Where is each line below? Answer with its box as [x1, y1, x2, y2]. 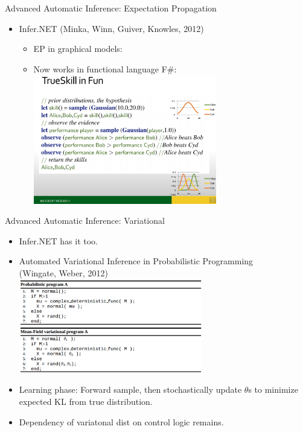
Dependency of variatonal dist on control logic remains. [19, 415, 224, 428]
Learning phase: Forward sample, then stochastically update [19, 383, 242, 396]
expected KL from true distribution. [19, 395, 153, 408]
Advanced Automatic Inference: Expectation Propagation [5, 2, 217, 14]
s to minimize [248, 383, 298, 396]
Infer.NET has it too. [19, 234, 98, 247]
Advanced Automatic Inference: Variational [5, 214, 165, 227]
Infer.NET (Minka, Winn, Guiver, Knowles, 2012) [19, 22, 204, 34]
